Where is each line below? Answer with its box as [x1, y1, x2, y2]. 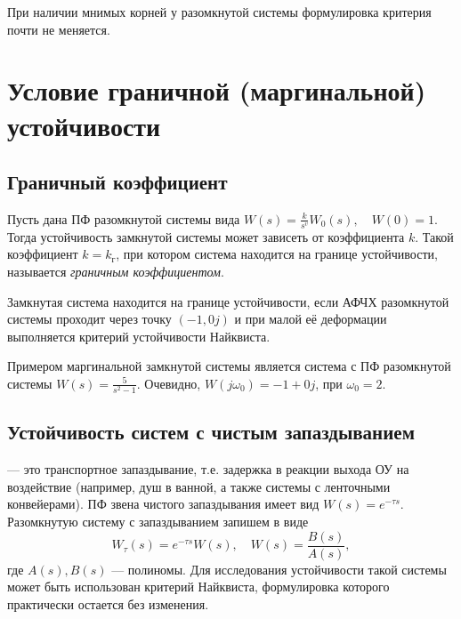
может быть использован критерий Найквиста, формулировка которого [7, 577, 390, 596]
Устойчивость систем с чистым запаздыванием [7, 418, 415, 446]
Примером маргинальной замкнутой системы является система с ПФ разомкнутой [7, 357, 451, 375]
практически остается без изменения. [7, 594, 209, 613]
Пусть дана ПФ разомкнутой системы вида [7, 209, 240, 228]
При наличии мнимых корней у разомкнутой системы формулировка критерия [7, 3, 432, 20]
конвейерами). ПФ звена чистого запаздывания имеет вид [7, 494, 319, 513]
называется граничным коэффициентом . [7, 261, 224, 280]
